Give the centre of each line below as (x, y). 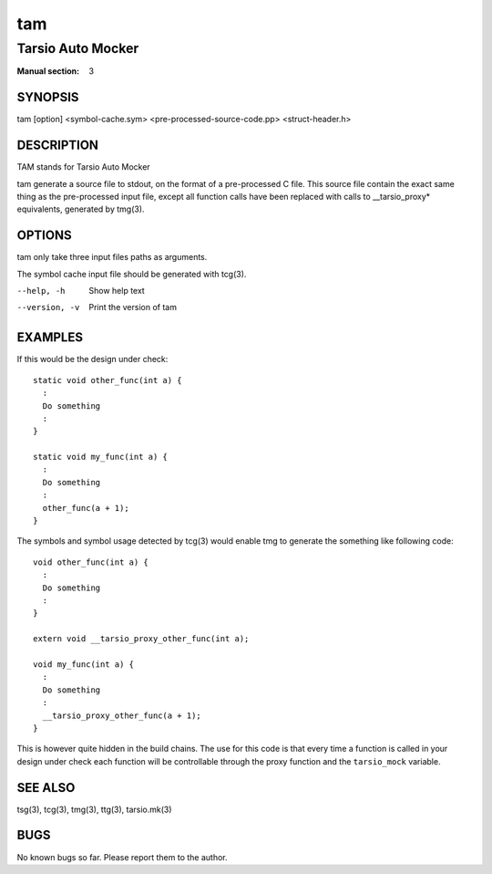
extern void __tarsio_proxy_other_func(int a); (141, 639)
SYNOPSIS (48, 97)
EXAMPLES (50, 338)
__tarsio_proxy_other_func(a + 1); (122, 715)
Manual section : (48, 71)
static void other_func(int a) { (108, 380)
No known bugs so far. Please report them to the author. (122, 857)
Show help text (117, 291)
